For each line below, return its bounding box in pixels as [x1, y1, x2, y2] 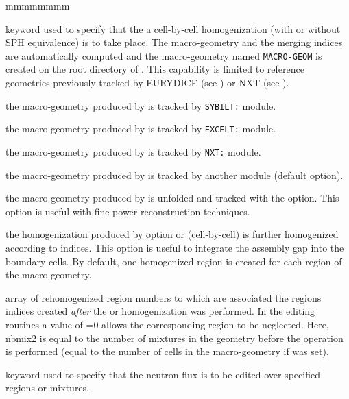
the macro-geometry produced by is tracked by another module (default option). [5, 167, 344, 182]
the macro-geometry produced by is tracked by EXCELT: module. [5, 121, 276, 136]
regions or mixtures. [5, 380, 89, 395]
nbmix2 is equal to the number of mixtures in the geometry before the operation [5, 330, 344, 345]
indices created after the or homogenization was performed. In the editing [5, 304, 315, 318]
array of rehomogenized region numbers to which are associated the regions [5, 290, 322, 304]
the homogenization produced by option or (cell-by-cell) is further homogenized [5, 227, 339, 241]
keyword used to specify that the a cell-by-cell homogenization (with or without [5, 21, 341, 36]
